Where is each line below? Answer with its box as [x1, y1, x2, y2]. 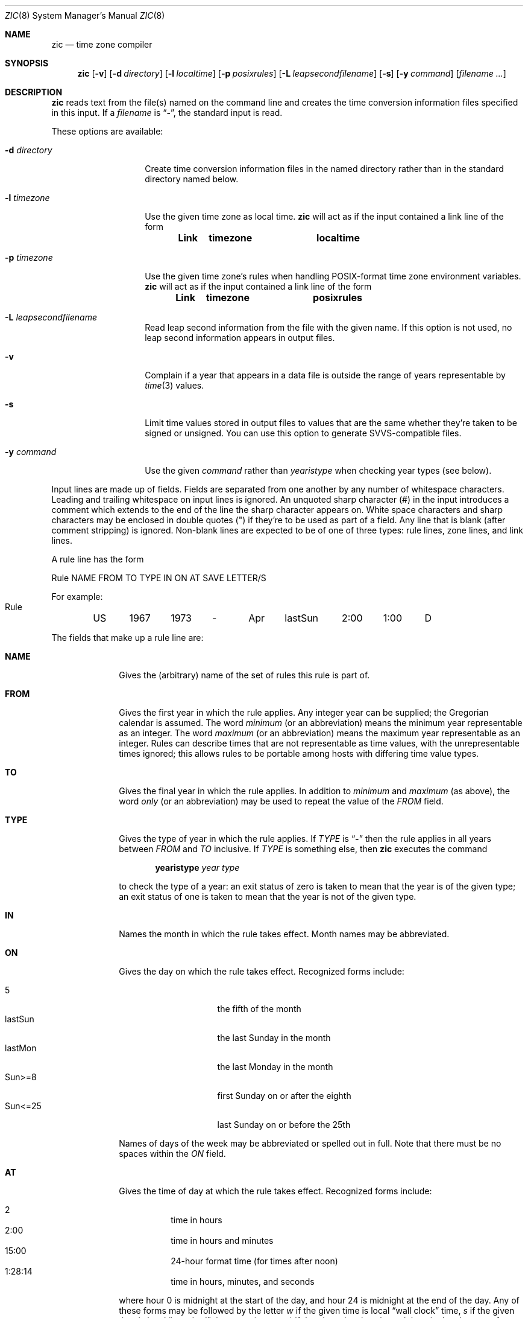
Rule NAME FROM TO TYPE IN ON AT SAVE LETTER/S [51, 573, 266, 583]
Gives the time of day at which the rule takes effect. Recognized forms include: [119, 1186, 432, 1196]
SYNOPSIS [5, 58, 49, 68]
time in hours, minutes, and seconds [171, 1276, 315, 1287]
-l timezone [5, 193, 50, 203]
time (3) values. [145, 380, 204, 390]
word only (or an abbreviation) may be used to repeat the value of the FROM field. [119, 796, 444, 806]
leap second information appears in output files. [145, 333, 335, 343]
